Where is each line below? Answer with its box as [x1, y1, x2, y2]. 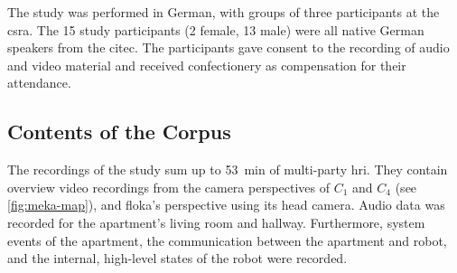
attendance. [7, 73, 71, 92]
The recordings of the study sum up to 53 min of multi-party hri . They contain [7, 160, 448, 179]
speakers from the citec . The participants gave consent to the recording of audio [7, 38, 450, 57]
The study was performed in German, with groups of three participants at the [7, 3, 440, 21]
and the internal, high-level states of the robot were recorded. [7, 249, 348, 268]
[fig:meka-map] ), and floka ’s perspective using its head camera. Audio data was [7, 195, 445, 214]
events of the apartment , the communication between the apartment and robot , [7, 231, 447, 249]
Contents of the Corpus [7, 118, 231, 146]
